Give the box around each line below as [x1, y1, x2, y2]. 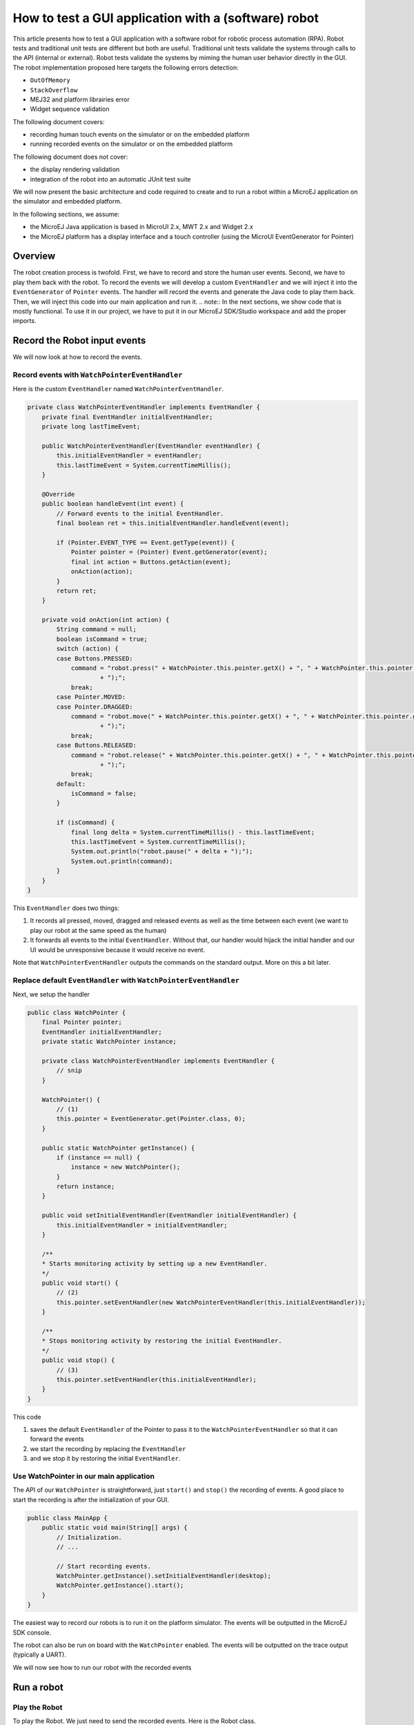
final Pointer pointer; [41, 1018, 122, 1026]
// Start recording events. [56, 1562, 152, 1570]
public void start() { [41, 1279, 119, 1287]
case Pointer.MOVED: [56, 693, 126, 701]
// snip [56, 1067, 83, 1074]
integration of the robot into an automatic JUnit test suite [30, 175, 191, 183]
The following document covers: [12, 117, 105, 126]
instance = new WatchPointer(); [70, 1163, 181, 1171]
